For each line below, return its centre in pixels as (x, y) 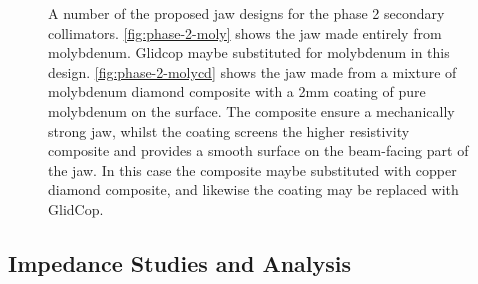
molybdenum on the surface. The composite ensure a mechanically (251, 110)
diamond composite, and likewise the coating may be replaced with (253, 189)
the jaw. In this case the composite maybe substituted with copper (252, 169)
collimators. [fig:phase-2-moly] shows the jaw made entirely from (245, 32)
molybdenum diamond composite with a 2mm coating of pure (237, 91)
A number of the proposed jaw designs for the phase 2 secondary (246, 13)
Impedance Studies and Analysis (180, 262)
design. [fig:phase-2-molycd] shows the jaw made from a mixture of (252, 71)
